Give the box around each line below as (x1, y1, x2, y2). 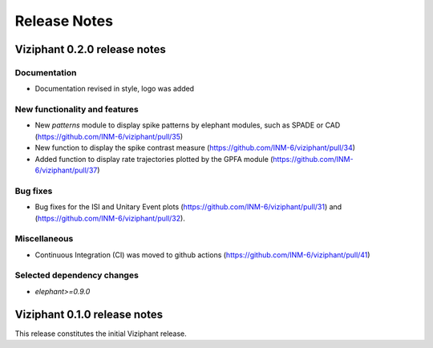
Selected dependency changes (14, 269, 140, 281)
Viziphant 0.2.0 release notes (14, 42, 166, 56)
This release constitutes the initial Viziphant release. (14, 329, 188, 338)
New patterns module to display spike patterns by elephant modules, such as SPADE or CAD (34, 120, 341, 130)
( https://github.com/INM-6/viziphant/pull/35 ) (34, 132, 184, 141)
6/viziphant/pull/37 (34, 165, 98, 176)
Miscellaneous (14, 233, 74, 245)
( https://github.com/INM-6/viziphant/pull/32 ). (34, 213, 186, 223)
